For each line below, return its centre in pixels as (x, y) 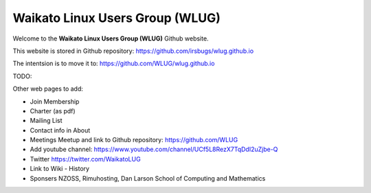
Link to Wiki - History (59, 169)
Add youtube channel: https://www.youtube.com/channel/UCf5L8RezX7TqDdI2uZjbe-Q (154, 149)
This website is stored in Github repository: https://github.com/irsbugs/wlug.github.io (133, 51)
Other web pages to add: (48, 89)
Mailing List (46, 121)
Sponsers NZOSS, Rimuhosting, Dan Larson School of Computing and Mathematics (148, 178)
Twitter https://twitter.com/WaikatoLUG (85, 159)
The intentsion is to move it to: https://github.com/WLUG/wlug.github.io (114, 64)
